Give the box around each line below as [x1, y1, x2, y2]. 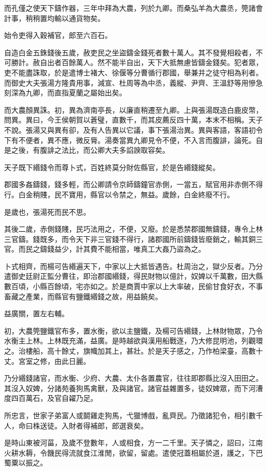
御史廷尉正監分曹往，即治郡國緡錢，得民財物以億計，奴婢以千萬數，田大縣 [11, 271, 263, 281]
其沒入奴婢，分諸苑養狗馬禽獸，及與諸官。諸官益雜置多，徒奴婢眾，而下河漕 [4, 382, 263, 393]
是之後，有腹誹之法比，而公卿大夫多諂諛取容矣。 [4, 145, 169, 155]
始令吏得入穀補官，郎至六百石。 [4, 30, 112, 40]
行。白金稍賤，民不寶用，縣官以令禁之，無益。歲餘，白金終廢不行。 [4, 189, 234, 199]
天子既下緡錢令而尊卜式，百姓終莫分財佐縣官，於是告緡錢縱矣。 [4, 161, 220, 172]
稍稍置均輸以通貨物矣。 [25, 12, 105, 23]
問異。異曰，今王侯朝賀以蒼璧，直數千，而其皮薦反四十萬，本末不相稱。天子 [4, 114, 263, 125]
